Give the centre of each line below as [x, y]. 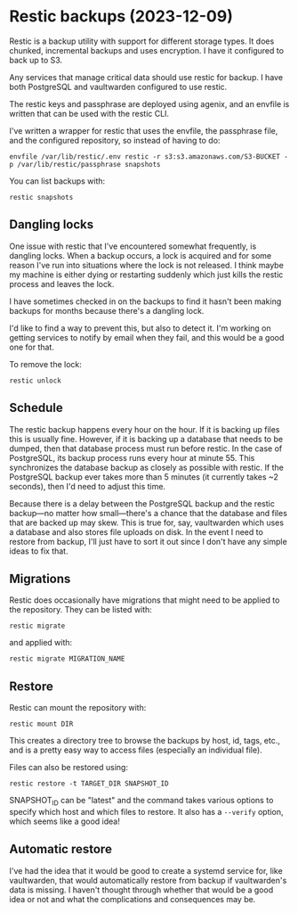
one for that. [32, 347]
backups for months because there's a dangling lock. [107, 310]
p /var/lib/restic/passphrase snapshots [85, 164]
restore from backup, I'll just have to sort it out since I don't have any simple [148, 541]
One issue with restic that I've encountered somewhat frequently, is [133, 246]
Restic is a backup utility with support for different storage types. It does [142, 41]
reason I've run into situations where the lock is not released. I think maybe [147, 265]
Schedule [36, 408]
